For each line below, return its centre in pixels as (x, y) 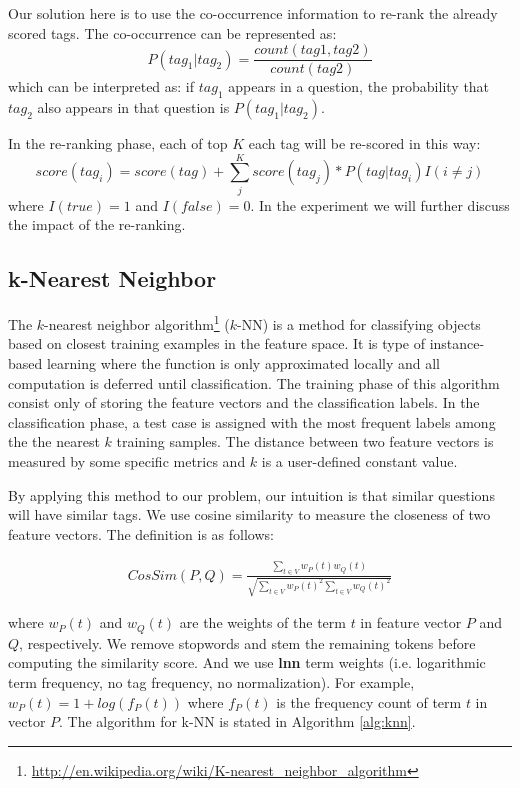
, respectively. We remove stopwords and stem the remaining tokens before (247, 642)
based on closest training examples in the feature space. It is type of (217, 343)
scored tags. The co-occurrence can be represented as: (172, 32)
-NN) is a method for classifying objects (359, 323)
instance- (457, 343)
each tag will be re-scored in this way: (364, 143)
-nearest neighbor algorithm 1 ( (137, 322)
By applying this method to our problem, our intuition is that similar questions (251, 494)
